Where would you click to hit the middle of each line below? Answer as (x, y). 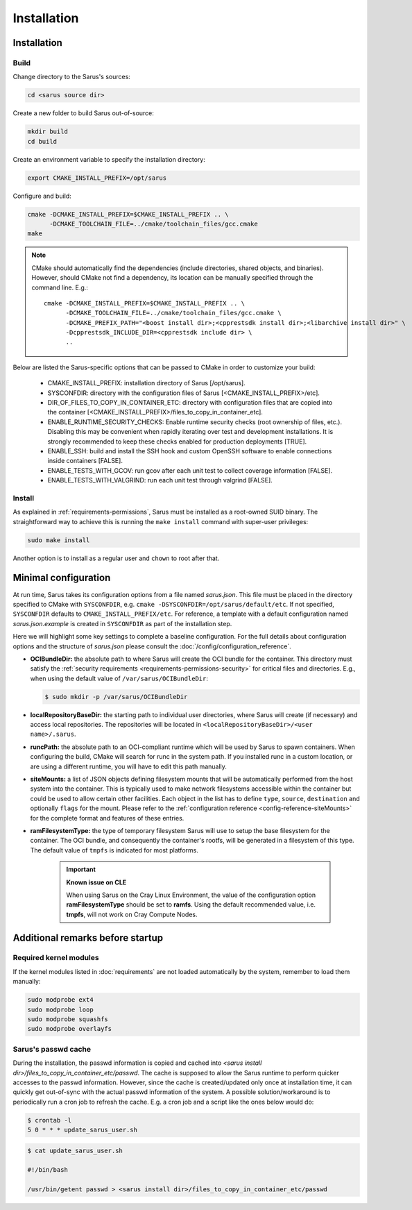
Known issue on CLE (96, 882)
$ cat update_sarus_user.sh (75, 1150)
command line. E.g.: (60, 287)
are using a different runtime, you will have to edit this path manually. (128, 766)
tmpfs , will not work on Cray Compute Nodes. (132, 914)
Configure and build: (42, 196)
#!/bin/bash (48, 1170)
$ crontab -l (50, 1120)
